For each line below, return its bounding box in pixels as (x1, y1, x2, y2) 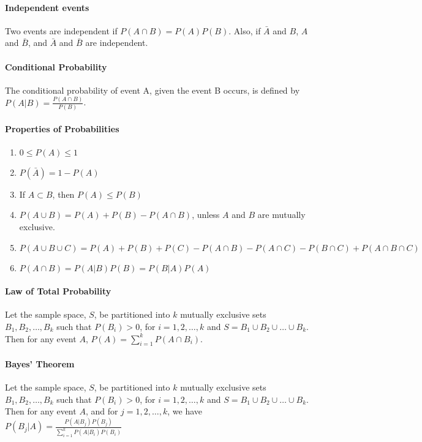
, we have (167, 405, 203, 418)
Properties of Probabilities (5, 122, 119, 135)
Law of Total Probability (5, 285, 111, 298)
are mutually (257, 208, 306, 221)
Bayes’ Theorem (5, 357, 75, 370)
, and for (85, 405, 118, 418)
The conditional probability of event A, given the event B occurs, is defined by (5, 83, 300, 96)
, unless (192, 208, 220, 221)
